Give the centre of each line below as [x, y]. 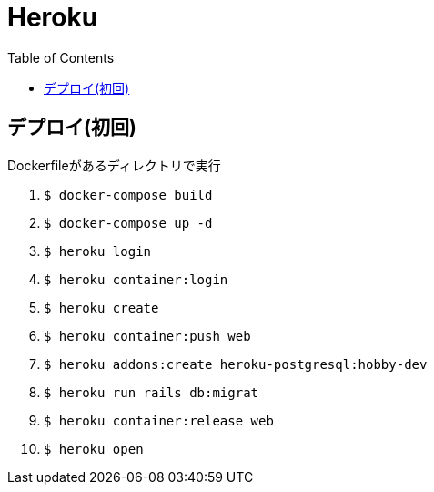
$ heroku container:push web [147, 336]
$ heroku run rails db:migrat [151, 392]
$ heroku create [101, 307]
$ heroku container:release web [159, 420]
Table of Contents [61, 57]
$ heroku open [94, 449]
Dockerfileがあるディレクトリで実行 [114, 165]
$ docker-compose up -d [128, 223]
